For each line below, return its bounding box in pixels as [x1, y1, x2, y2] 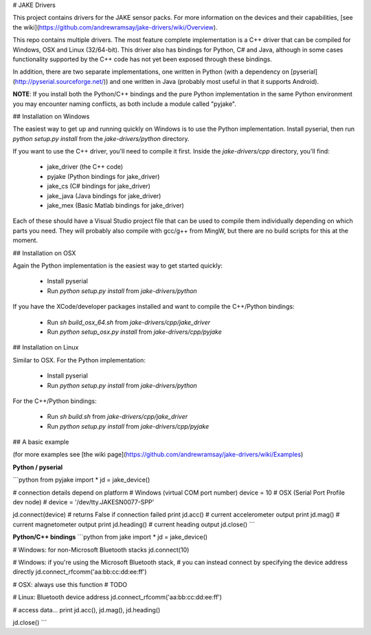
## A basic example [12, 438, 69, 446]
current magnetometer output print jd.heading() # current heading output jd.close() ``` [12, 520, 256, 528]
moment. [12, 236, 38, 244]
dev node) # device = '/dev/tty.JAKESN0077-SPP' [12, 498, 155, 506]
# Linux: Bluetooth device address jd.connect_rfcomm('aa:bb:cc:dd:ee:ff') [12, 593, 223, 601]
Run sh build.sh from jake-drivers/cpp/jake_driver [47, 413, 188, 421]
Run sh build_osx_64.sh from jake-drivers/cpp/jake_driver [47, 318, 211, 326]
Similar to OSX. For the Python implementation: [12, 356, 146, 364]
